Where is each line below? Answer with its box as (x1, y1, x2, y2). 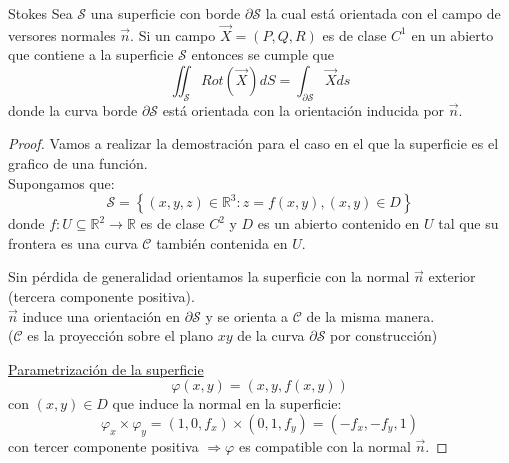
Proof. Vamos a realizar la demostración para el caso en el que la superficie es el (8, 133, 499, 154)
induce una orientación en (22, 305, 180, 326)
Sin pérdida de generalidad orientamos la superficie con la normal (8, 266, 410, 287)
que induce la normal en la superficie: (112, 393, 342, 414)
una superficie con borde (90, 3, 241, 23)
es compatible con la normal (238, 435, 411, 456)
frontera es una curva (8, 232, 138, 253)
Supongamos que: (8, 172, 115, 193)
